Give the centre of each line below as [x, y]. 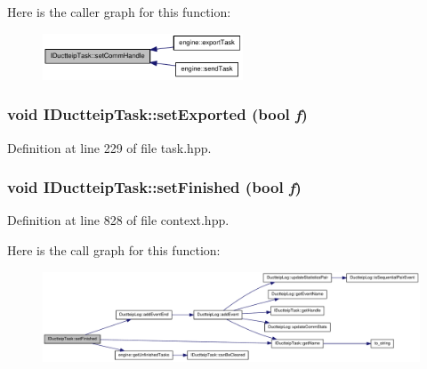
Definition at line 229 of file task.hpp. [109, 147]
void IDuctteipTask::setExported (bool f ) [157, 114]
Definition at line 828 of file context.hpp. [118, 220]
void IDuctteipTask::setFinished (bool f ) [154, 187]
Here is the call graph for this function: [114, 250]
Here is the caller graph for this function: [119, 12]
